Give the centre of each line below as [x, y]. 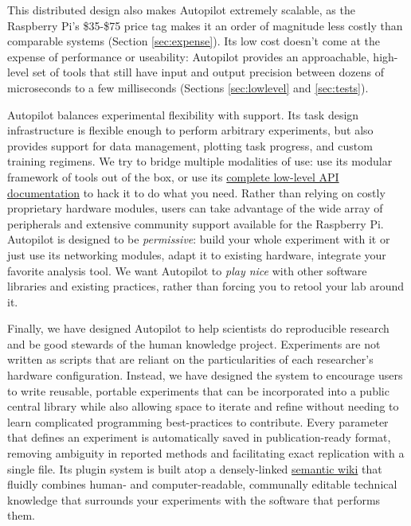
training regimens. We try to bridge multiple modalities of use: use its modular [200, 161]
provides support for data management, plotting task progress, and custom [190, 145]
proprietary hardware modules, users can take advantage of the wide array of [195, 208]
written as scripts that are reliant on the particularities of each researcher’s [190, 359]
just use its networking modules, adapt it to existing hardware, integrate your [197, 254]
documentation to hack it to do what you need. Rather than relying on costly [196, 192]
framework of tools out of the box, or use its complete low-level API [173, 176]
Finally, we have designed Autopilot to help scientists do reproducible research [198, 328]
